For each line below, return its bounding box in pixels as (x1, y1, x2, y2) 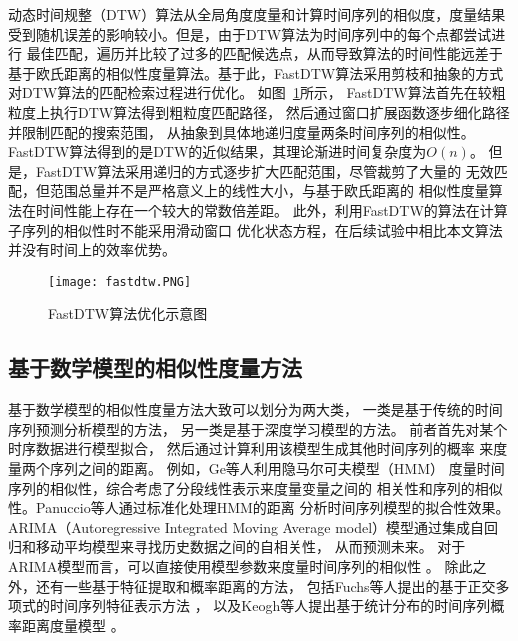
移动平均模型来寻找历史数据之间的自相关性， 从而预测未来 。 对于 (35, 536, 466, 557)
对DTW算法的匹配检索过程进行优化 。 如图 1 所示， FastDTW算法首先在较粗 (8, 82, 506, 103)
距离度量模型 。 (21, 614, 125, 635)
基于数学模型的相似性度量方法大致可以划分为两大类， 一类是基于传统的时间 (8, 399, 503, 420)
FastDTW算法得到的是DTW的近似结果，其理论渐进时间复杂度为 (8, 141, 427, 162)
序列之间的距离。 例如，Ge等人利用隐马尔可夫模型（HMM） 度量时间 (49, 457, 505, 478)
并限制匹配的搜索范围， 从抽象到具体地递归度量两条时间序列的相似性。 (8, 121, 475, 142)
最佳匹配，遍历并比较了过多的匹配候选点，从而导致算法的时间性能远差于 (26, 43, 503, 64)
